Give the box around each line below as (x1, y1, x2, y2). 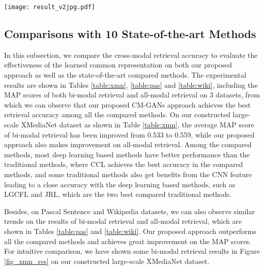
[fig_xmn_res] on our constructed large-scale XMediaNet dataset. (4, 255, 210, 266)
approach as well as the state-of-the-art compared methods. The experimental (4, 70, 247, 80)
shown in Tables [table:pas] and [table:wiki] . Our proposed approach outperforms (4, 225, 256, 236)
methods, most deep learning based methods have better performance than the (4, 149, 250, 159)
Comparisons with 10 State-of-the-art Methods (4, 26, 256, 42)
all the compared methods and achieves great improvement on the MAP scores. (4, 235, 251, 246)
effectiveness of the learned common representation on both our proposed (4, 59, 232, 70)
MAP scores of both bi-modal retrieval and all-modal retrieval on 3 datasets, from (4, 89, 260, 100)
